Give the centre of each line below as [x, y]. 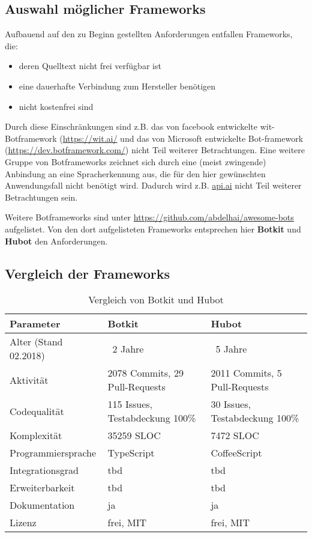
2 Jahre [128, 348]
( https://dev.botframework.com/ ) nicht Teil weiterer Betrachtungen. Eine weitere [155, 150]
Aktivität [29, 380]
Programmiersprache [53, 453]
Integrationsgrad [44, 470]
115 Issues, [130, 404]
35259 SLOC [134, 435]
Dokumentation [42, 505]
